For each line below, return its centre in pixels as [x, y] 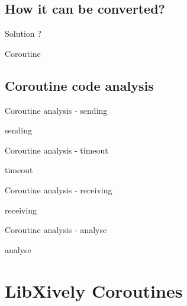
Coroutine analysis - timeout [57, 150]
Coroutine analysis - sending [56, 110]
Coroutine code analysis [79, 85]
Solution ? [23, 34]
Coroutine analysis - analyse [56, 230]
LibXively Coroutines [94, 290]
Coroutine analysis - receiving [59, 189]
